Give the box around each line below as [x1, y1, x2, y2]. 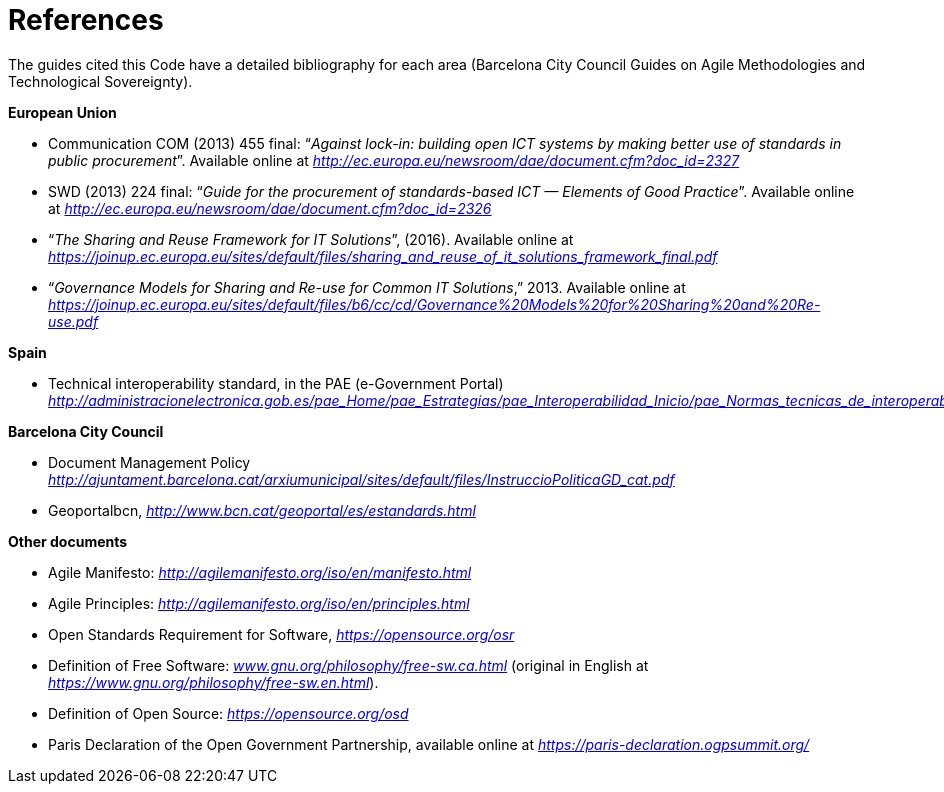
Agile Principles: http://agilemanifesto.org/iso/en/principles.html [48, 594, 470, 612]
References [8, 3, 164, 37]
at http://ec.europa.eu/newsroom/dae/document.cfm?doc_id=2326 [48, 199, 492, 217]
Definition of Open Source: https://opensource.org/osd [48, 704, 409, 722]
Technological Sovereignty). [8, 72, 193, 90]
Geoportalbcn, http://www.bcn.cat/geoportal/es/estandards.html [48, 501, 476, 519]
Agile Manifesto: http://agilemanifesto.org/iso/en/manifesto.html [48, 563, 472, 581]
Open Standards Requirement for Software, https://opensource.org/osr [48, 625, 515, 643]
